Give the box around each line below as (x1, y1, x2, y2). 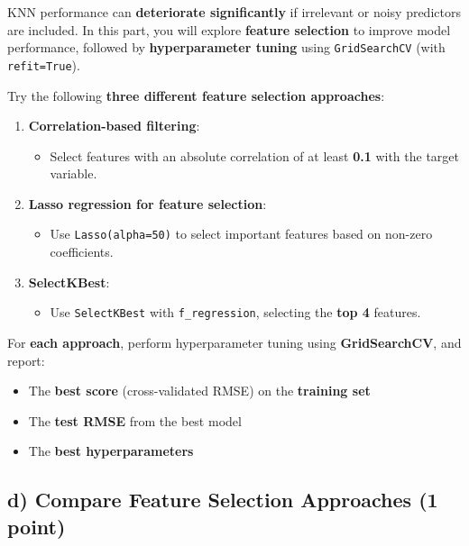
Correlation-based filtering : (28, 116, 200, 135)
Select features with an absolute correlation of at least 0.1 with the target (50, 146, 459, 165)
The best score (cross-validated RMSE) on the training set (28, 381, 371, 400)
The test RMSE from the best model (28, 411, 242, 430)
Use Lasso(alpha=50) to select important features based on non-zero (50, 224, 433, 243)
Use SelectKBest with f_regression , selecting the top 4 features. (50, 303, 421, 322)
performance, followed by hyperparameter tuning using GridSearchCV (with (7, 38, 446, 57)
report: (7, 350, 45, 369)
